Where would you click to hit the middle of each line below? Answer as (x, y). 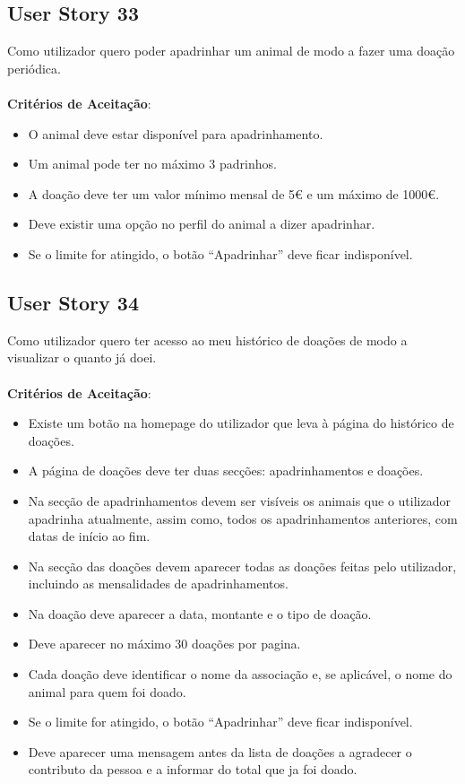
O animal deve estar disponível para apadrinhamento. (176, 133)
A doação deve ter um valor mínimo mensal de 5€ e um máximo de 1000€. (234, 193)
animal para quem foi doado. (107, 691)
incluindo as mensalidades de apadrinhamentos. (158, 584)
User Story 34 (73, 302)
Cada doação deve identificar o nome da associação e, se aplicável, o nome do (240, 674)
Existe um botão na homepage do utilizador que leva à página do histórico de (241, 423)
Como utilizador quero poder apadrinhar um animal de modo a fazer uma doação (231, 51)
